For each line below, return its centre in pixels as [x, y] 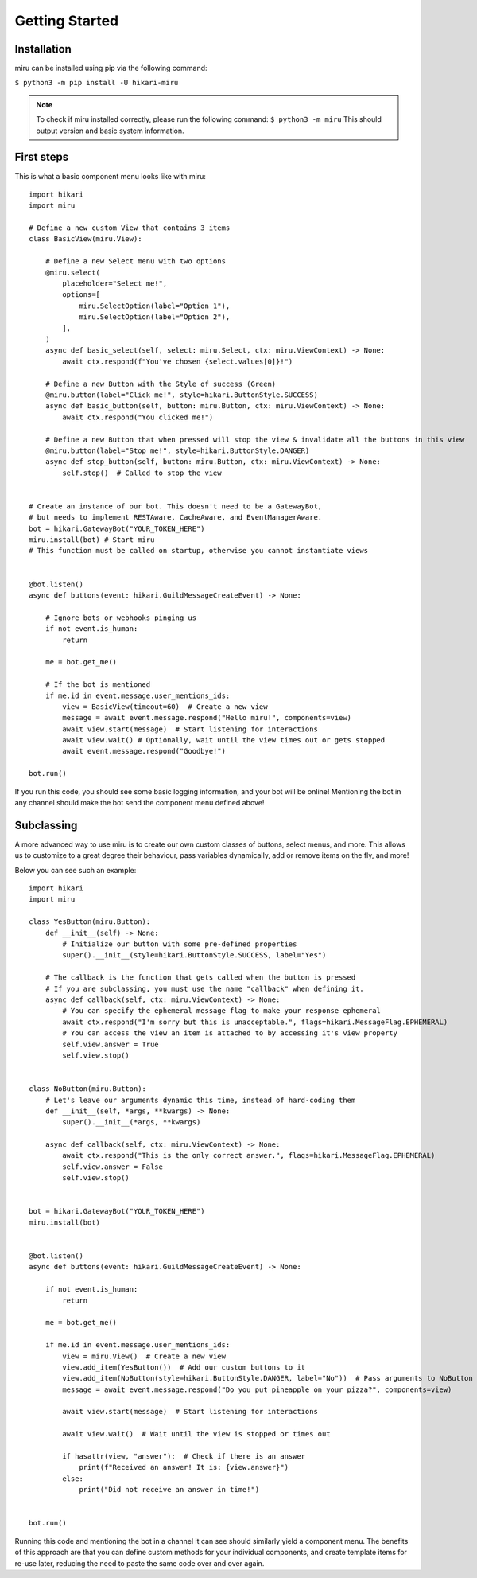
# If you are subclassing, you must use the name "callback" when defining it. [205, 988]
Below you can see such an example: [76, 870]
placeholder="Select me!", [115, 284]
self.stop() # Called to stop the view [142, 473]
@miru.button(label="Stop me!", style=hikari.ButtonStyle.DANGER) [177, 450]
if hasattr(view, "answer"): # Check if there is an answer [184, 1457]
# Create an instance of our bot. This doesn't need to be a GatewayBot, [176, 506]
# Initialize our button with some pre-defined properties [180, 944]
